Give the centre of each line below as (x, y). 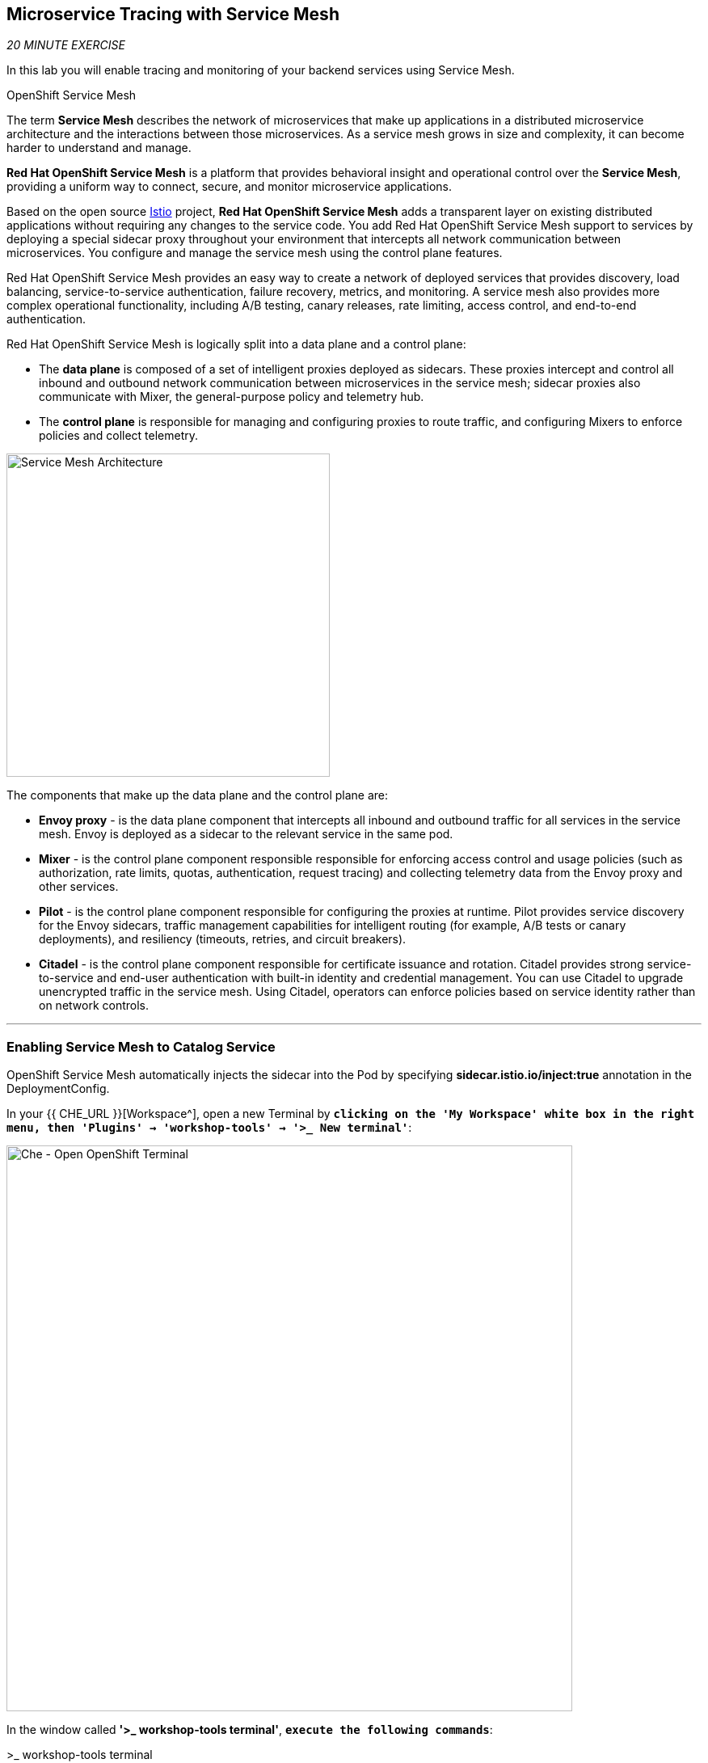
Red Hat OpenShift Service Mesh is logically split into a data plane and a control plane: (236, 344)
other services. (79, 887)
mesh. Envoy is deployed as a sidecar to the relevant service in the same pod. (246, 834)
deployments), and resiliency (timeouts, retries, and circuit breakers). (223, 939)
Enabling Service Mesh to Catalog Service (141, 1046)
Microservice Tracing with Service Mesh (173, 14)
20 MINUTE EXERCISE (66, 45)
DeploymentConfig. (58, 1089)
